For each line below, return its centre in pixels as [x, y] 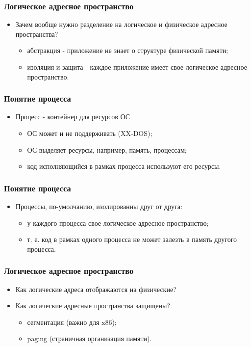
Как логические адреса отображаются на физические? [96, 289]
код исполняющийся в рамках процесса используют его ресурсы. [124, 166]
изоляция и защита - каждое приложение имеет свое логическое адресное [137, 67]
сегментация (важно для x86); [72, 322]
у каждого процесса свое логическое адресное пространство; [118, 223]
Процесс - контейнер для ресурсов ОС [73, 117]
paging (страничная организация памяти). [89, 338]
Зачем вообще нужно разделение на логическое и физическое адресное [121, 24]
